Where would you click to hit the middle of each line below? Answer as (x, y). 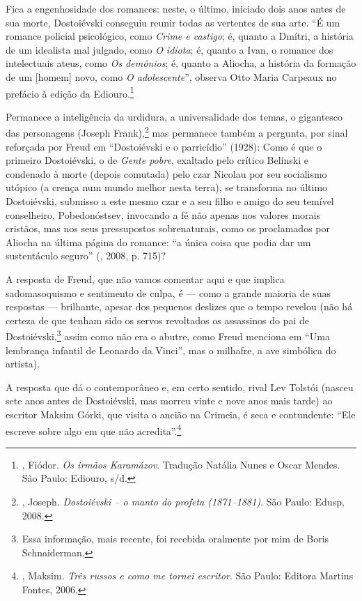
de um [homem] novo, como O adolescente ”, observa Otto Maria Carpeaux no (171, 76)
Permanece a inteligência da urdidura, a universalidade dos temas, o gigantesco (174, 116)
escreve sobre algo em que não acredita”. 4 (94, 429)
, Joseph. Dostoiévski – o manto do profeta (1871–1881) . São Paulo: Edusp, (183, 502)
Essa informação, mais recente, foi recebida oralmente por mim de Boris (175, 539)
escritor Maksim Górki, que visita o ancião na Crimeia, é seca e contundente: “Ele (181, 414)
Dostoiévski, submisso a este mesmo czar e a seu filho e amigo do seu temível (170, 201)
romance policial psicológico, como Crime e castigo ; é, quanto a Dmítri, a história (180, 36)
